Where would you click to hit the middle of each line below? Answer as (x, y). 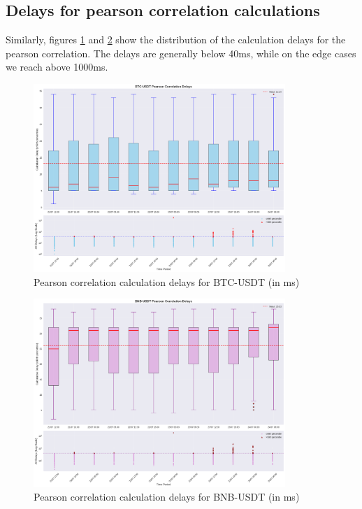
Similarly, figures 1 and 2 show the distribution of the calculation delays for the (176, 40)
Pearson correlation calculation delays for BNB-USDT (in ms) (167, 497)
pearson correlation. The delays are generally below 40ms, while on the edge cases (181, 53)
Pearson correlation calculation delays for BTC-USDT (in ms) (167, 281)
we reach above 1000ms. (57, 67)
